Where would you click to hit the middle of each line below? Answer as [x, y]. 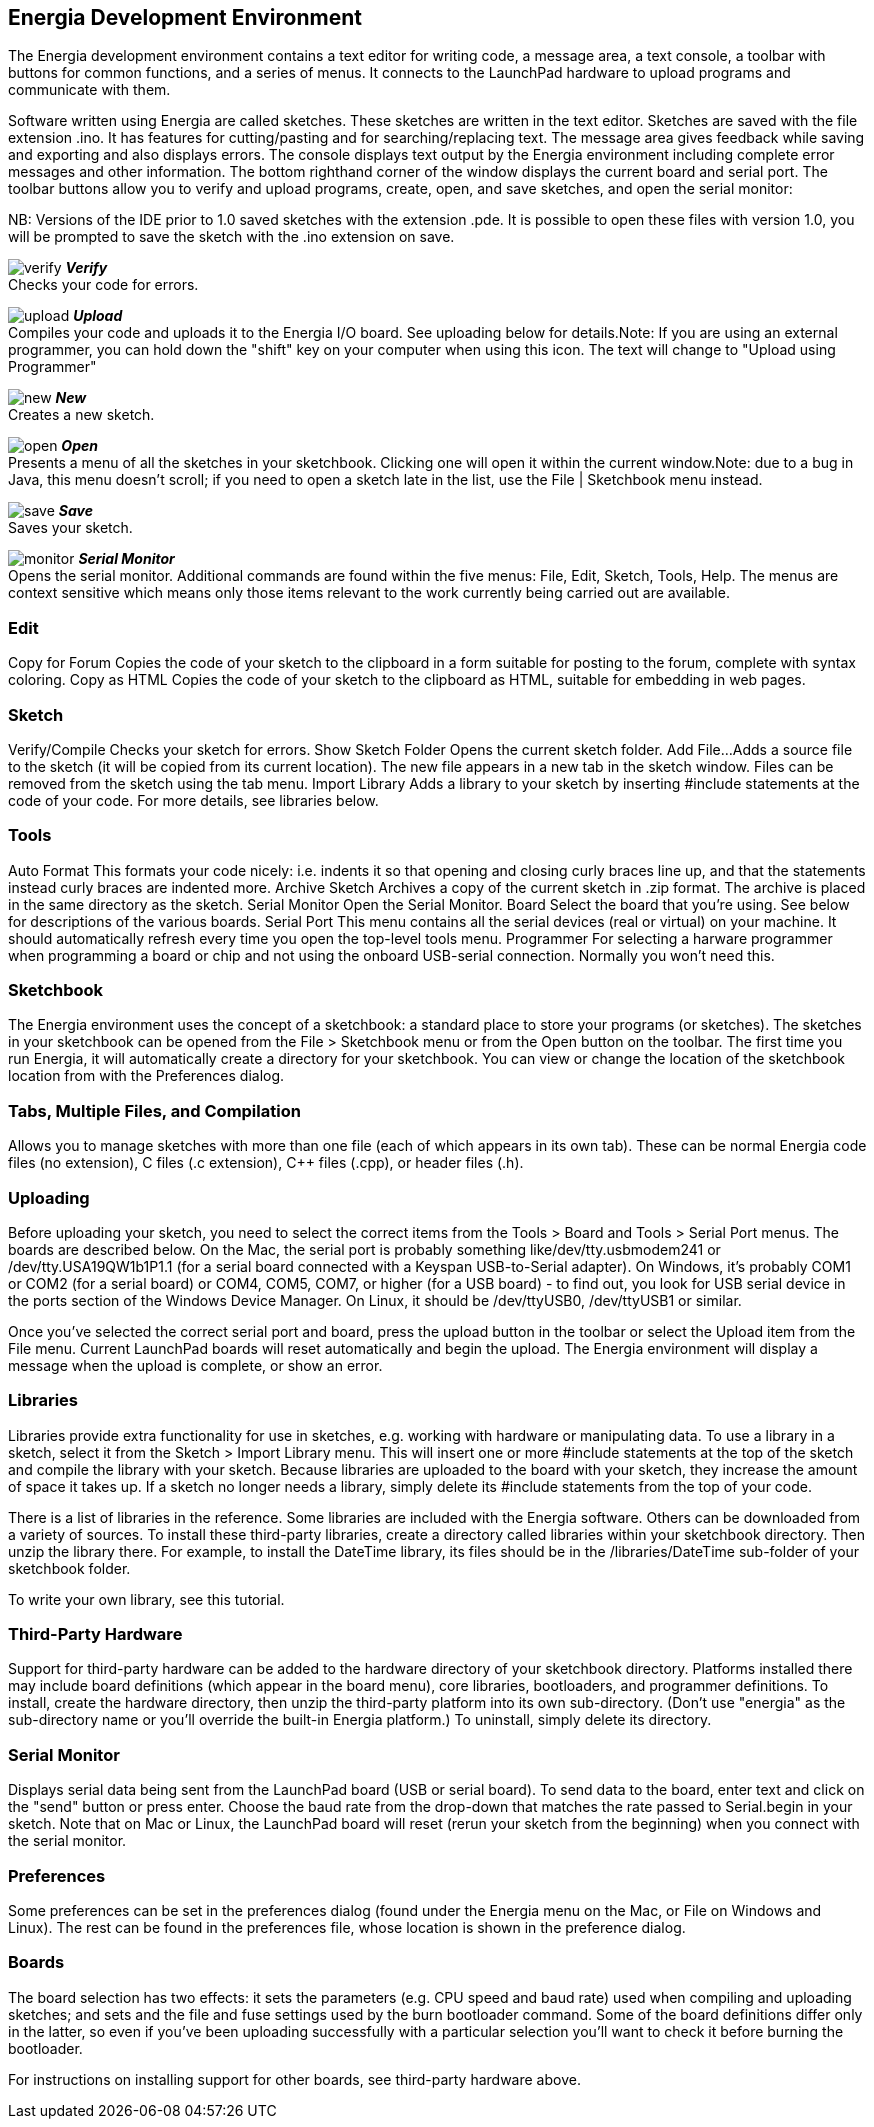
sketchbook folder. [69, 1568]
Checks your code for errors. [103, 285]
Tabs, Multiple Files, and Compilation [154, 1110]
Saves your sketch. [70, 528]
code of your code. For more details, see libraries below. [193, 800]
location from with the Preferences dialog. [146, 1076]
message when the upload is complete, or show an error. [195, 1365]
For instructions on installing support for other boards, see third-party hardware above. [294, 2079]
